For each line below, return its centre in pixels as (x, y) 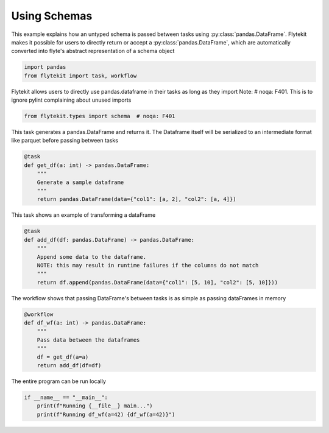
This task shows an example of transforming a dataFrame (83, 215)
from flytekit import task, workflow (80, 76)
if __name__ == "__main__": (66, 397)
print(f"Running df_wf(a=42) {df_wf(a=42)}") (106, 414)
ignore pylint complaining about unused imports (71, 100)
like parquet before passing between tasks (65, 141)
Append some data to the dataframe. (91, 257)
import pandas (45, 67)
